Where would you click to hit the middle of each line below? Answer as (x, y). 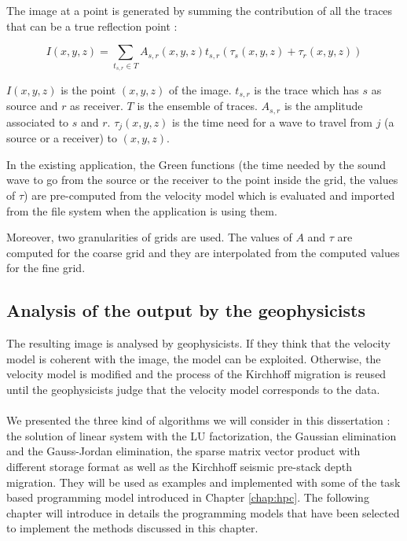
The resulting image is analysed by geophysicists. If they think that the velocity (198, 343)
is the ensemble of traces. (197, 106)
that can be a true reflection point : (92, 26)
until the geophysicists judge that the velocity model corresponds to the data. (193, 390)
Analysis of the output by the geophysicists (186, 310)
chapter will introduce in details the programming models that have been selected (203, 512)
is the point (88, 89)
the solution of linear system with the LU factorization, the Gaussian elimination (202, 435)
